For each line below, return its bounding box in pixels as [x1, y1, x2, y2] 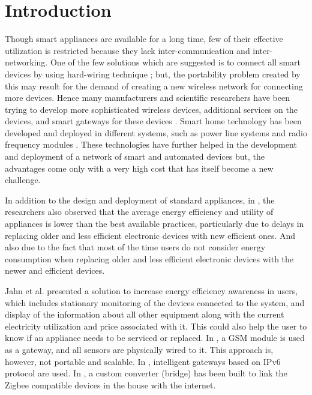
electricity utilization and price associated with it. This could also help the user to [5, 319, 307, 332]
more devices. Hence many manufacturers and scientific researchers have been [5, 91, 290, 104]
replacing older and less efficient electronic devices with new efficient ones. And [5, 229, 296, 241]
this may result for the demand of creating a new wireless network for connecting [5, 79, 303, 92]
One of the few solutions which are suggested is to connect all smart [50, 56, 301, 68]
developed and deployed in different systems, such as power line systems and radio [5, 126, 307, 139]
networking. [5, 56, 48, 68]
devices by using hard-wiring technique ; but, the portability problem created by [5, 67, 301, 80]
